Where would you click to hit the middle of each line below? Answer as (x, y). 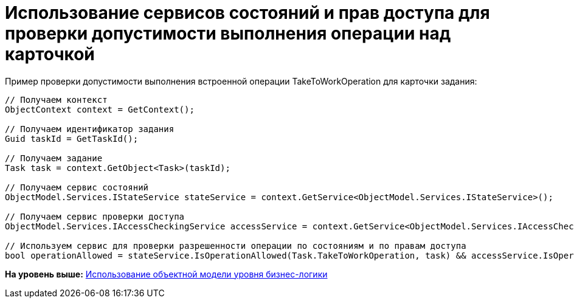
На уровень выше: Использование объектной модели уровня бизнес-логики (166, 274)
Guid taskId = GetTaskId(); (72, 138)
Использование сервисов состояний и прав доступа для (247, 13)
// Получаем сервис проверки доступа (95, 216)
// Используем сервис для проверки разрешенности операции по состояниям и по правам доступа (236, 246)
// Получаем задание (54, 158)
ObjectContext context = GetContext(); (100, 109)
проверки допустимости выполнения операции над (228, 33)
